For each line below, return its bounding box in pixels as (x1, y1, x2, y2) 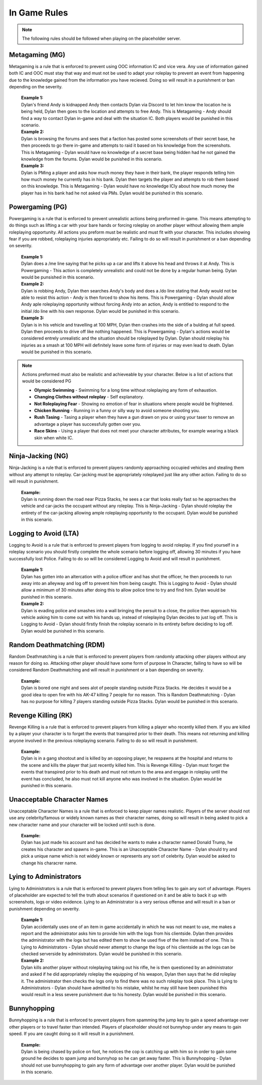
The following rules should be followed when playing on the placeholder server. (22, 35, 181, 41)
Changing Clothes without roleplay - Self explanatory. (34, 394, 144, 400)
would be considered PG (22, 378, 71, 384)
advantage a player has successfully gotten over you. (34, 421, 141, 427)
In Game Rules (9, 7, 68, 18)
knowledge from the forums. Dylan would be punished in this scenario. (21, 156, 163, 162)
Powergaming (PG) (9, 203, 67, 211)
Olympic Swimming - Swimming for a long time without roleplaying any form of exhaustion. (34, 387, 218, 393)
